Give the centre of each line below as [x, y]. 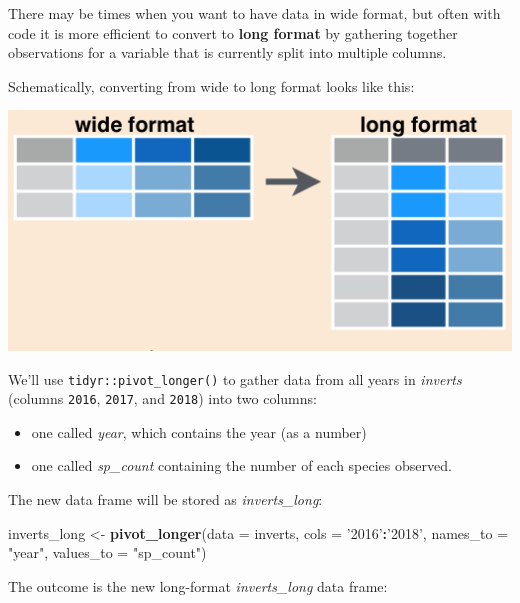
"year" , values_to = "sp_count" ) [107, 552]
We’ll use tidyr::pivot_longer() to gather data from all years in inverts [235, 378]
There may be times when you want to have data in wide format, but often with [254, 13]
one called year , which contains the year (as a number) [199, 431]
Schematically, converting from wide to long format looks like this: [211, 85]
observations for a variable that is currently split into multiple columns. [227, 52]
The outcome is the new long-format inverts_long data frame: [198, 585]
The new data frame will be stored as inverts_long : [165, 499]
